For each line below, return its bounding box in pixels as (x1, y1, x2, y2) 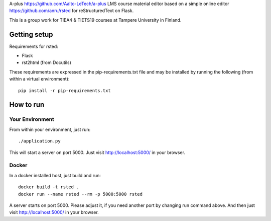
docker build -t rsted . (18, 184, 79, 190)
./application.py (18, 138, 61, 144)
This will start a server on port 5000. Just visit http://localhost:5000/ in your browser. (9, 149, 186, 156)
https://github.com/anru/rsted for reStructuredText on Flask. (9, 8, 134, 14)
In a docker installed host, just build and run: (9, 172, 101, 178)
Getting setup (9, 30, 53, 39)
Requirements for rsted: (9, 43, 59, 49)
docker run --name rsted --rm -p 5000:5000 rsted (18, 191, 143, 197)
